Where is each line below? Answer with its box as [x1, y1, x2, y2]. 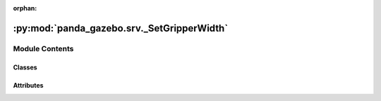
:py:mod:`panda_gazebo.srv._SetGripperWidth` [13, 22, 229, 34]
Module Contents [13, 43, 74, 53]
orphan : [13, 4, 37, 12]
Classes [13, 63, 38, 72]
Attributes [13, 81, 44, 89]
